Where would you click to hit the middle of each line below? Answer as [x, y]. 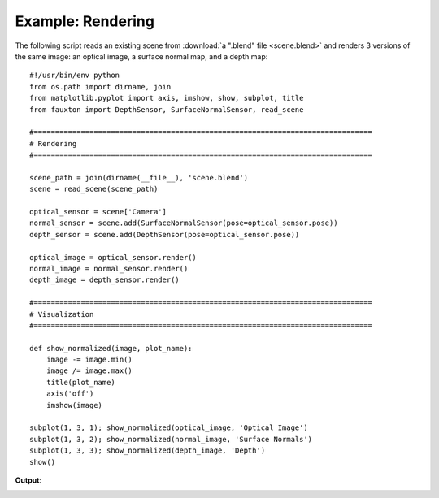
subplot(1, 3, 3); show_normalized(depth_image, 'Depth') [148, 450]
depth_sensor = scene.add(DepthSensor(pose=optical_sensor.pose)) [165, 234]
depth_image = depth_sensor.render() [105, 280]
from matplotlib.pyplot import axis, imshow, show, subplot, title [167, 98]
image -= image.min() [89, 360]
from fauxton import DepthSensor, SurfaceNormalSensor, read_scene [167, 109]
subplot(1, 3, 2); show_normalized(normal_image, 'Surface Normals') [171, 439]
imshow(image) [74, 405]
